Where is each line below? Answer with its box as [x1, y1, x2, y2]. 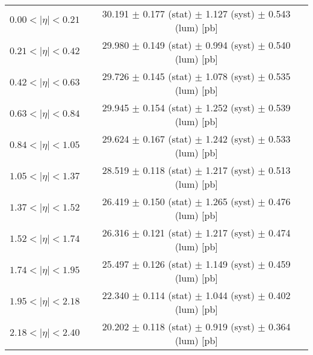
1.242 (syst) [205, 132, 255, 146]
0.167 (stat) [143, 132, 192, 146]
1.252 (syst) [205, 100, 255, 114]
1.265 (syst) [205, 194, 255, 208]
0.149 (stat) [143, 38, 192, 52]
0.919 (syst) [205, 319, 255, 333]
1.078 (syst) [205, 69, 255, 83]
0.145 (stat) [143, 69, 192, 83]
